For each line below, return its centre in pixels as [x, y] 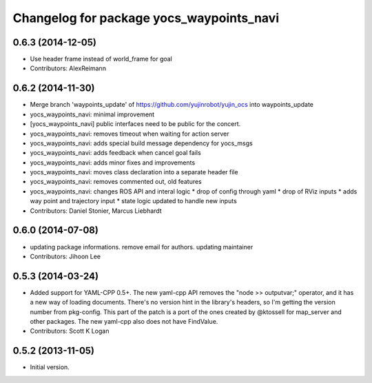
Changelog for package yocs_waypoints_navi [146, 18]
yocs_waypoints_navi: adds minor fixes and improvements [113, 163]
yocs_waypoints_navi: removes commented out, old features [116, 182]
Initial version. [50, 367]
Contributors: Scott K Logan [70, 331]
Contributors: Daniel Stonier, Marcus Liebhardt [96, 211]
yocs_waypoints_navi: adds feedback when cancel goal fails [115, 153]
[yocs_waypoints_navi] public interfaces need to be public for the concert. [135, 124]
